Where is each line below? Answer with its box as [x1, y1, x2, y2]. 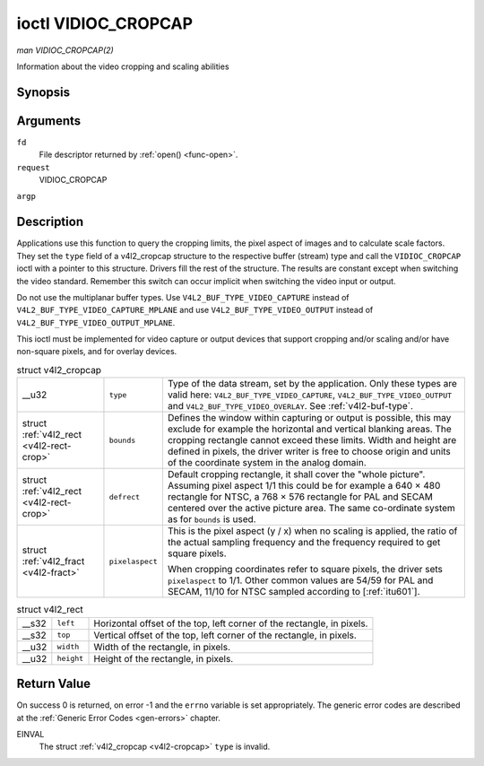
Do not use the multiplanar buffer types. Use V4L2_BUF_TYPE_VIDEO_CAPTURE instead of [16, 292, 350, 302]
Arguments [16, 113, 82, 128]
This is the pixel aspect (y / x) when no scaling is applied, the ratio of [167, 525, 458, 537]
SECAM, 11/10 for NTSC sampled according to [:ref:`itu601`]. [167, 586, 420, 598]
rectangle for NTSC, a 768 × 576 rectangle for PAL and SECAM [167, 491, 434, 503]
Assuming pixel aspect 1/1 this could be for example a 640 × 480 [167, 480, 441, 492]
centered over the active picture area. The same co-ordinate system [167, 502, 456, 515]
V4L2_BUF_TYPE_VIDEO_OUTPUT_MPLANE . [16, 317, 176, 327]
